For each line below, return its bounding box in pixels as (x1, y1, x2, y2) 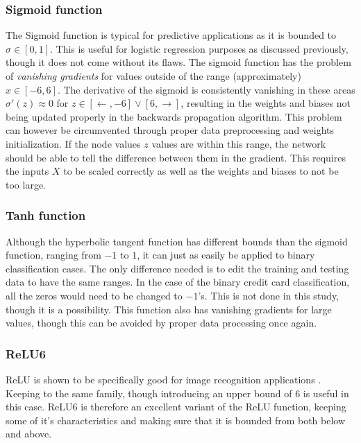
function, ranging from (6, 247, 101, 262)
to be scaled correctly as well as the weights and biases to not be (63, 164, 339, 178)
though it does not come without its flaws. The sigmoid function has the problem (6, 55, 351, 69)
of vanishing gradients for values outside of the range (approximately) (6, 69, 301, 82)
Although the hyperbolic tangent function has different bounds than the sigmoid (6, 234, 348, 248)
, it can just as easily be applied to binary (137, 247, 315, 262)
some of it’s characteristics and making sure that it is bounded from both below (6, 412, 346, 427)
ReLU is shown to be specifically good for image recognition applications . (6, 372, 321, 386)
